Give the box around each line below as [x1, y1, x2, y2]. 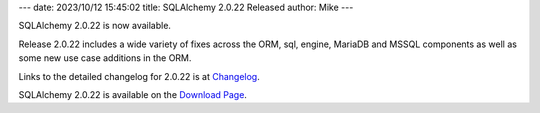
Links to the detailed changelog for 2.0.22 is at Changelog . [18, 70, 260, 82]
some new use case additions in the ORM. [18, 52, 192, 64]
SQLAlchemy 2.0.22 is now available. [18, 20, 172, 32]
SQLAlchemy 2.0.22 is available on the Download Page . [18, 88, 247, 100]
